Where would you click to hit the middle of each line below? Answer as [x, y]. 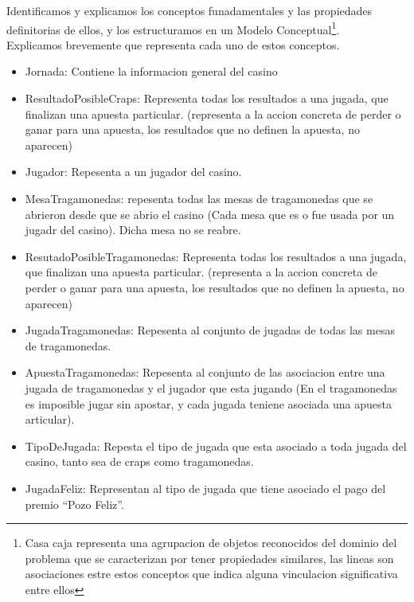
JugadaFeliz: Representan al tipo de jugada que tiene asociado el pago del [205, 488]
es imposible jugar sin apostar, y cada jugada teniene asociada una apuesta [209, 403]
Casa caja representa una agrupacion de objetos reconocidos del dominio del [211, 543]
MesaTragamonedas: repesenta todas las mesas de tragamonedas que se [199, 198]
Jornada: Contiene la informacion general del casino [151, 71]
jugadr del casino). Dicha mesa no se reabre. [133, 230]
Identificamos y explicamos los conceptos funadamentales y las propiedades [189, 10]
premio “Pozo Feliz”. [74, 504]
